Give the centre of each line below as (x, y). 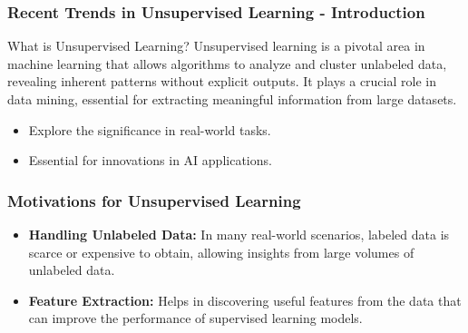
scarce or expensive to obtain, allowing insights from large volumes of (221, 252)
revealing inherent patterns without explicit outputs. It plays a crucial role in (222, 81)
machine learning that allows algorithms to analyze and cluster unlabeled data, (227, 63)
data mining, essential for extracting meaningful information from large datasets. (232, 99)
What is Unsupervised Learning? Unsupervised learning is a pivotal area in (216, 46)
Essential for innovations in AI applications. (150, 160)
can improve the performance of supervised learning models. (195, 318)
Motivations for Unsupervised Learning (154, 200)
